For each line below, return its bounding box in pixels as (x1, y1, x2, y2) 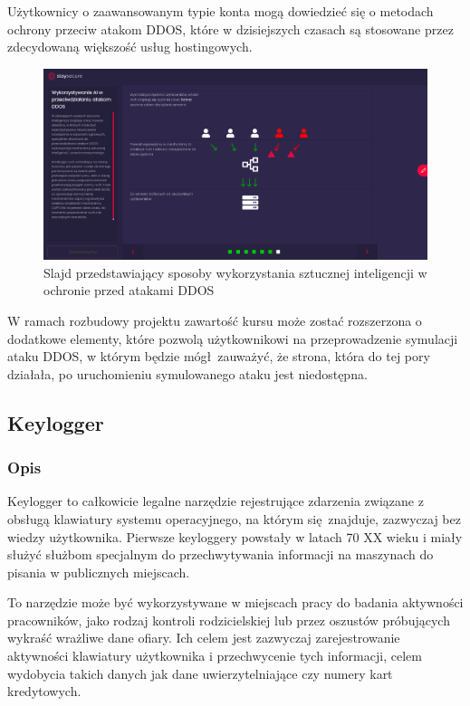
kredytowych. (7, 682, 82, 701)
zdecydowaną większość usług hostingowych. (7, 37, 253, 56)
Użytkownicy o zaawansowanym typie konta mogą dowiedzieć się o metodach (7, 2, 434, 20)
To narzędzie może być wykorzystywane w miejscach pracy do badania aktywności (7, 593, 464, 612)
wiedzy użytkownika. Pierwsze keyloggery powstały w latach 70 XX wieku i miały (7, 527, 463, 546)
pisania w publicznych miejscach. (7, 562, 190, 581)
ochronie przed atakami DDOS (43, 281, 215, 300)
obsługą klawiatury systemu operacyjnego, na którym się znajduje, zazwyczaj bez (7, 509, 461, 528)
